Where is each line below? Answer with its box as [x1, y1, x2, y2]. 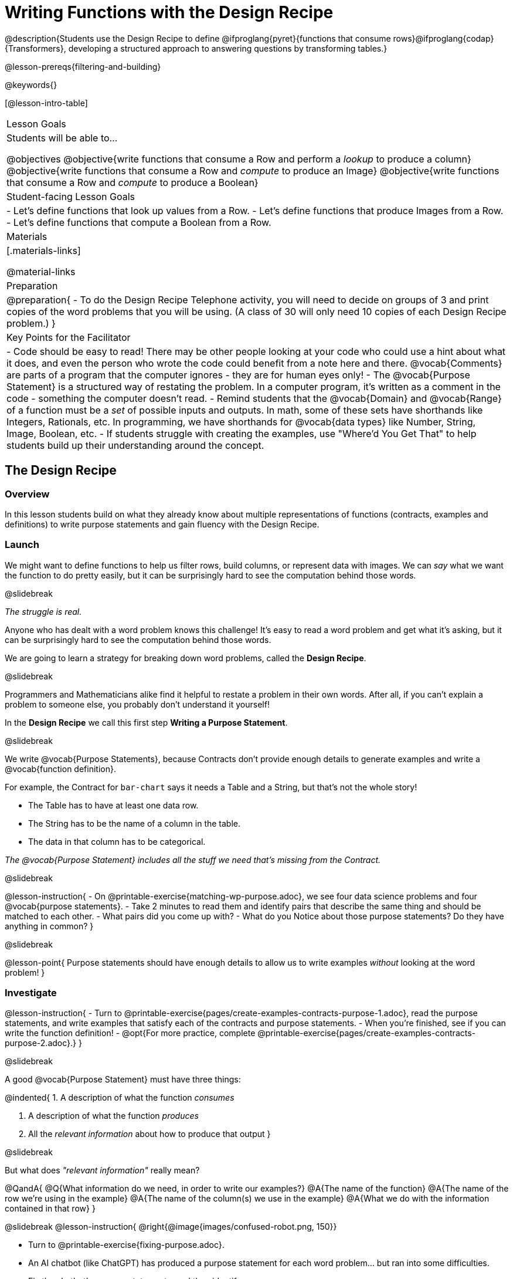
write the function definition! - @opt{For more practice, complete [5, 1028, 256, 1038]
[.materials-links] [6, 244, 81, 256]
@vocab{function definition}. [5, 763, 116, 774]
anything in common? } [5, 921, 94, 931]
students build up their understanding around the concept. [6, 439, 264, 451]
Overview [5, 488, 50, 500]
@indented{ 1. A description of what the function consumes [5, 1092, 235, 1103]
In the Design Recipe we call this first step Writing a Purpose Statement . [5, 717, 288, 728]
